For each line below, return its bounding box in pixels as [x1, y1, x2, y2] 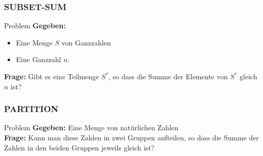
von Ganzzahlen [61, 37, 111, 47]
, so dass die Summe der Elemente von [108, 71, 228, 81]
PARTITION [4, 102, 59, 115]
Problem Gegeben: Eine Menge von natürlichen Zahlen [4, 122, 179, 133]
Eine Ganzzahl [16, 54, 61, 65]
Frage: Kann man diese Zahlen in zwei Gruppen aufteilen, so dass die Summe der [4, 132, 259, 142]
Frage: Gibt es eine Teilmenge [4, 71, 99, 81]
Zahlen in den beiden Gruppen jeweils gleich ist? [4, 142, 155, 152]
